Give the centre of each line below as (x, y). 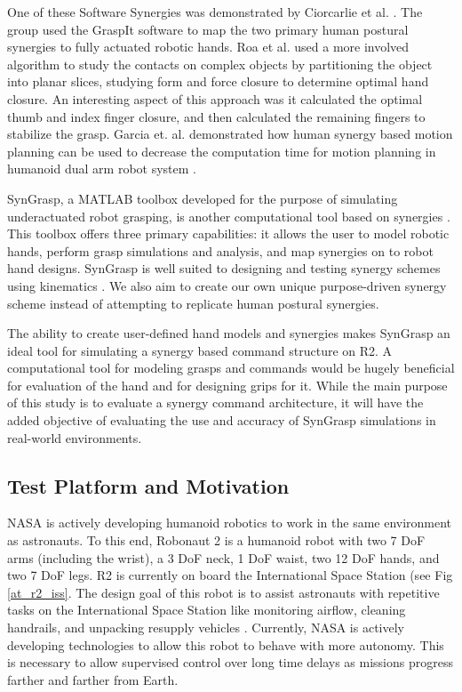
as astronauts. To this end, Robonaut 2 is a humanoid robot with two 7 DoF (216, 540)
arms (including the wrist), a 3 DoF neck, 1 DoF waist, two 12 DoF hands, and (223, 557)
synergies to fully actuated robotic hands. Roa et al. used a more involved (208, 47)
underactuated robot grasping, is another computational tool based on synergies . (229, 216)
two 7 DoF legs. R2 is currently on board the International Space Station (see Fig (230, 575)
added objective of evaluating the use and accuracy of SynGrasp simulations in (222, 420)
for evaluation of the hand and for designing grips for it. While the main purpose (227, 385)
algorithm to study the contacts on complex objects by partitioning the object (220, 64)
